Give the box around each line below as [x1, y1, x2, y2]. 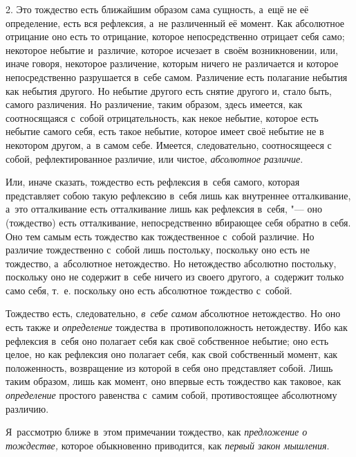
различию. [6, 401, 49, 415]
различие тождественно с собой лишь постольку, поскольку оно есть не [6, 242, 310, 257]
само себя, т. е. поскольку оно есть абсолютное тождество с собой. [6, 283, 292, 297]
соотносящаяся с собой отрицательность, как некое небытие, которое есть [6, 110, 319, 125]
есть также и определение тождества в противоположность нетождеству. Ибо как [6, 320, 348, 334]
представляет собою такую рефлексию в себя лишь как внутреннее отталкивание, [6, 188, 351, 202]
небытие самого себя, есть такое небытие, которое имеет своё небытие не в [6, 124, 324, 138]
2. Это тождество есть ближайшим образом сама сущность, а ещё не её [6, 2, 309, 16]
